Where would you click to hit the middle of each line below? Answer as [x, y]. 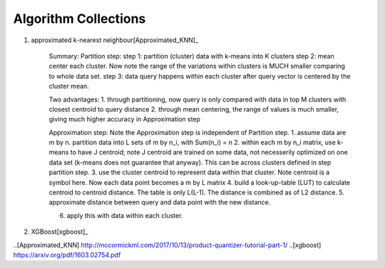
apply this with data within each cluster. [125, 215]
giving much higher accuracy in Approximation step [125, 119]
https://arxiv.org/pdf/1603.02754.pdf [67, 254]
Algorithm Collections [79, 19]
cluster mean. [69, 86]
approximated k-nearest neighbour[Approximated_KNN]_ [115, 40]
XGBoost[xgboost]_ [60, 232]
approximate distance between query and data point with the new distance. [160, 202]
